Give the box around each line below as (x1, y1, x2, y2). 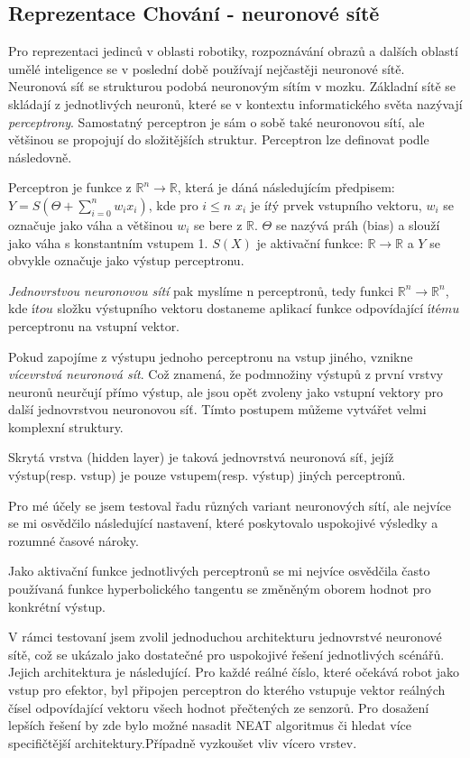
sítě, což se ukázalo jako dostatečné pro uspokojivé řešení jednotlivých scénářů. (8, 644, 445, 663)
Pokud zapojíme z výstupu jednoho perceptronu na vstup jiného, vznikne (8, 347, 413, 365)
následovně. (8, 147, 72, 166)
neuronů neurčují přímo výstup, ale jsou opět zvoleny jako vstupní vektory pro (8, 382, 443, 401)
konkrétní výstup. (8, 596, 106, 615)
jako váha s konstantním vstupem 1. (8, 233, 208, 252)
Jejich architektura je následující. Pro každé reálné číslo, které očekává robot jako (8, 662, 460, 681)
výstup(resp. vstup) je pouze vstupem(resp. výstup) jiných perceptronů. (8, 466, 406, 485)
